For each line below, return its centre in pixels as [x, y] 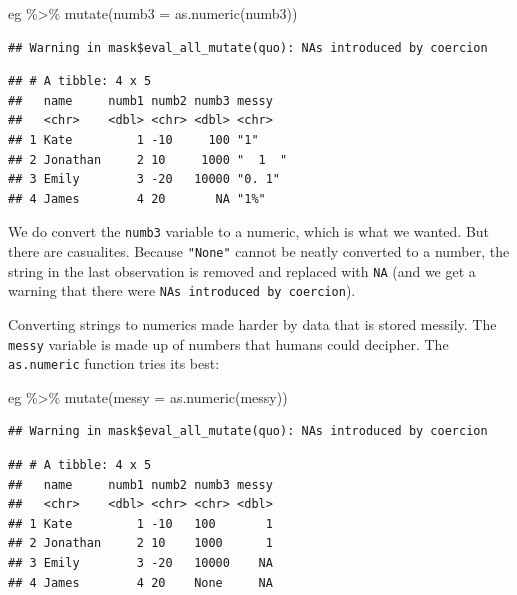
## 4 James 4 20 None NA [140, 582]
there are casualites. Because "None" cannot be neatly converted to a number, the [259, 251]
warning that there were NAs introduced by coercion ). [182, 290]
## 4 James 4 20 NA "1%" [137, 198]
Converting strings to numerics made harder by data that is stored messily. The [252, 323]
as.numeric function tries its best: [114, 363]
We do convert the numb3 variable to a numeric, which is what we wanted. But [249, 231]
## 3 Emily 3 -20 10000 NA [140, 563]
